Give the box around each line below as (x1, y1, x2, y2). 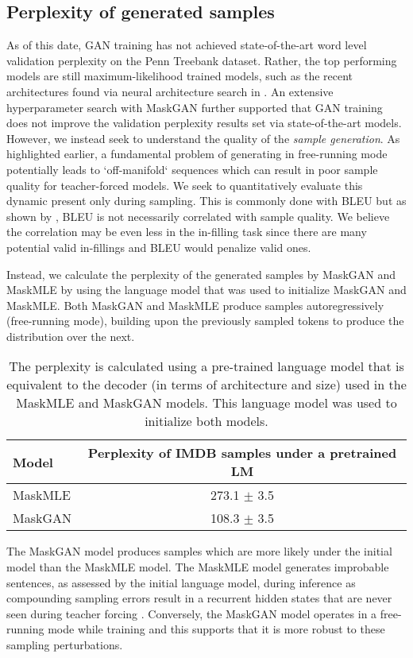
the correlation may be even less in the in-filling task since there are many (6, 223, 367, 240)
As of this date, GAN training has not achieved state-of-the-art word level (6, 37, 367, 53)
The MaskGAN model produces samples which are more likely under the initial (6, 543, 392, 559)
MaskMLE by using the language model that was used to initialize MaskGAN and (6, 281, 407, 298)
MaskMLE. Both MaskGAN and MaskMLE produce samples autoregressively (6, 296, 384, 313)
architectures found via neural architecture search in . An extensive (6, 83, 334, 99)
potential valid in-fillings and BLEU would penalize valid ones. (6, 238, 311, 255)
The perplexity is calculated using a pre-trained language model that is (9, 357, 404, 376)
